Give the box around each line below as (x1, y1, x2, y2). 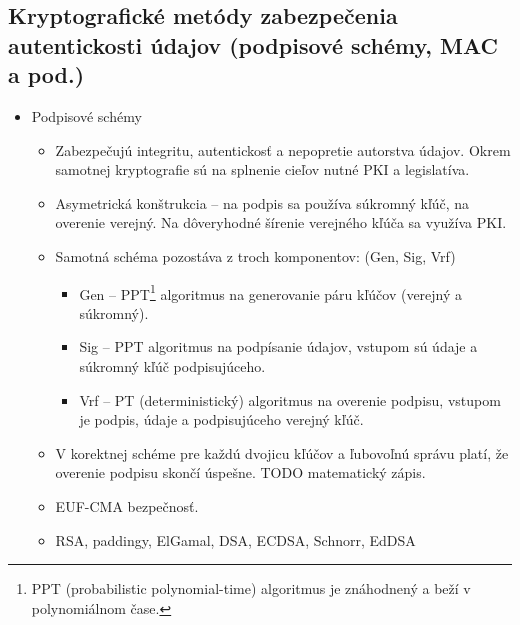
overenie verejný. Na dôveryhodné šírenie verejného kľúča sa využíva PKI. (55, 212, 507, 233)
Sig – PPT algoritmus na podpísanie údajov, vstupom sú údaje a (79, 336, 478, 357)
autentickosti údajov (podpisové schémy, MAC (8, 29, 498, 60)
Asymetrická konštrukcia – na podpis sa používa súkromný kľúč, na (55, 192, 470, 213)
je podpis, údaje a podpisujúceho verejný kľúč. (79, 409, 364, 430)
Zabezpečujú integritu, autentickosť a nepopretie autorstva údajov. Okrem (55, 139, 511, 160)
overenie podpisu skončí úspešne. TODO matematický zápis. (55, 462, 426, 483)
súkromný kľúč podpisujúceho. (79, 355, 266, 376)
